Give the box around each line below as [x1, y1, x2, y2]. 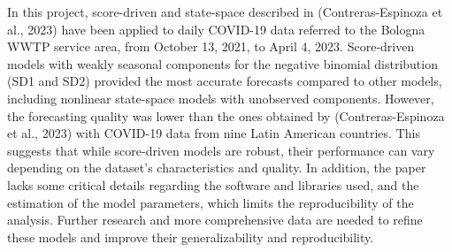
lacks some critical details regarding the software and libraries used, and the [7, 175, 419, 194]
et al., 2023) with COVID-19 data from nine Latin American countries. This [7, 124, 420, 142]
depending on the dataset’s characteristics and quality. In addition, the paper [7, 158, 426, 177]
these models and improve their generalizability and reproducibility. [7, 227, 374, 246]
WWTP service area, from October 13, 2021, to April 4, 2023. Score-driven [7, 37, 415, 56]
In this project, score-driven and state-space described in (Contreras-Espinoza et [7, 3, 443, 20]
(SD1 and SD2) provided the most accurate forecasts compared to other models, [7, 72, 442, 90]
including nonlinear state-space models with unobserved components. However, [7, 88, 434, 107]
